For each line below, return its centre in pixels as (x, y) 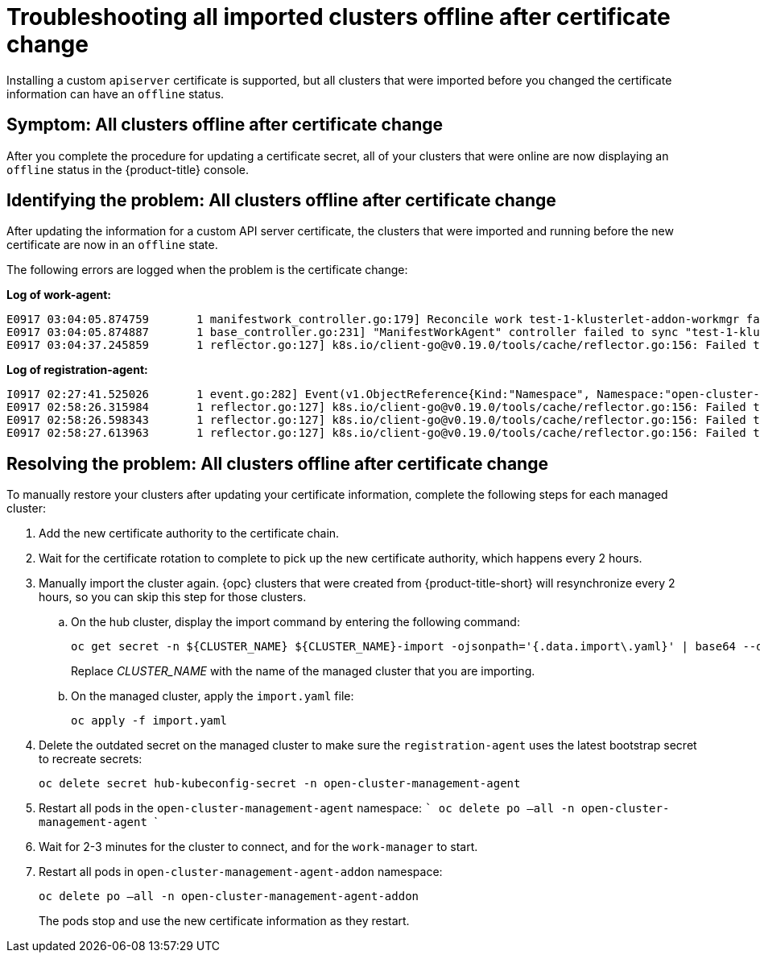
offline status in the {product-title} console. (128, 169)
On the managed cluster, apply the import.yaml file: (213, 696)
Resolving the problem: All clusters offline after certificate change (277, 463)
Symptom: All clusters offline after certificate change (225, 125)
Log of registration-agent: (77, 370)
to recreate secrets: (91, 759)
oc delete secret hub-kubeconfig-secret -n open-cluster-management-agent (280, 784)
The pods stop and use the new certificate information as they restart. (224, 921)
